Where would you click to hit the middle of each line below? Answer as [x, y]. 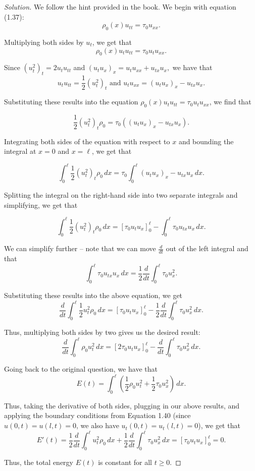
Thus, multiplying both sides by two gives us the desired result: [102, 332]
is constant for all [125, 462]
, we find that [230, 102]
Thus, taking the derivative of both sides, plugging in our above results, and [122, 405]
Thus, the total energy [39, 462]
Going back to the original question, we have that [81, 368]
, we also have [98, 425]
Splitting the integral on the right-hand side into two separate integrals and [121, 194]
